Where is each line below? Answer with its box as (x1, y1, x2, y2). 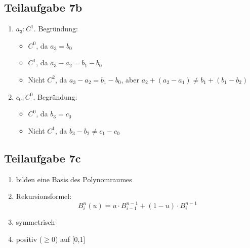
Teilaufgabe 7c (4, 150, 81, 166)
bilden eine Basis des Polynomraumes (16, 174, 132, 184)
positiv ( (16, 233, 43, 244)
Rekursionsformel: (16, 191, 72, 201)
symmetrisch (16, 217, 55, 227)
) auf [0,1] (55, 233, 86, 244)
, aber (121, 74, 139, 85)
